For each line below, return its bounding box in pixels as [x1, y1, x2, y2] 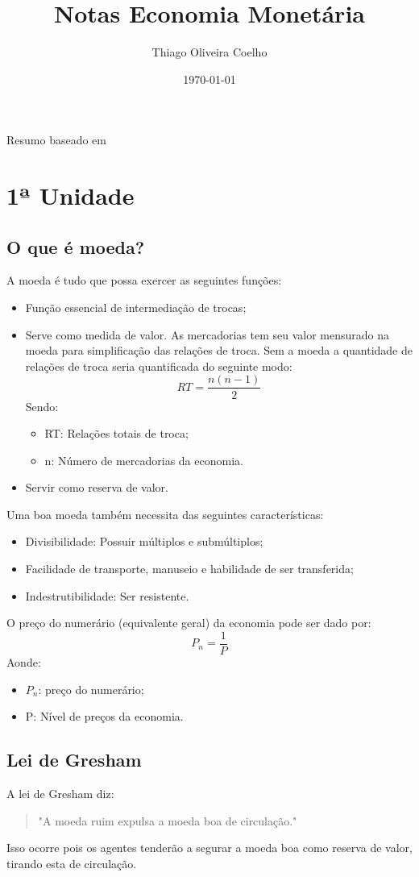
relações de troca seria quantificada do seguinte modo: [25, 357, 292, 374]
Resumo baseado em [6, 131, 106, 148]
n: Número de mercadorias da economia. [44, 451, 243, 468]
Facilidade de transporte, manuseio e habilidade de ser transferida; [25, 560, 354, 577]
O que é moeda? [6, 234, 145, 259]
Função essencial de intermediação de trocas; [25, 299, 247, 316]
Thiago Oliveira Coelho [151, 44, 268, 60]
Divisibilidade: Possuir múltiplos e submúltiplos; [25, 533, 263, 550]
